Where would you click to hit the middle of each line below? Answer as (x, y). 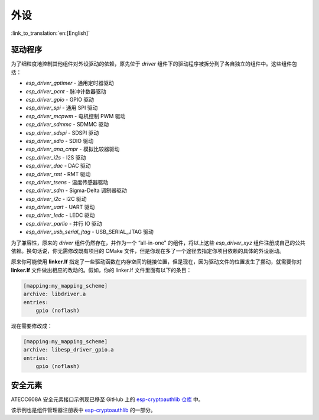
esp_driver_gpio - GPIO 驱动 (60, 100)
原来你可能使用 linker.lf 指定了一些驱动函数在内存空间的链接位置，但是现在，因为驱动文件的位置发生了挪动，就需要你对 (157, 262)
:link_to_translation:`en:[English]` (51, 33)
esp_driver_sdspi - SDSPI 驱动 (62, 132)
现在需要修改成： (32, 325)
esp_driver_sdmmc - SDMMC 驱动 (67, 125)
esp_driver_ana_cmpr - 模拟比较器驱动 (73, 149)
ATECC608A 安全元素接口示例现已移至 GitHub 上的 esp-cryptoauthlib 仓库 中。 (107, 399)
